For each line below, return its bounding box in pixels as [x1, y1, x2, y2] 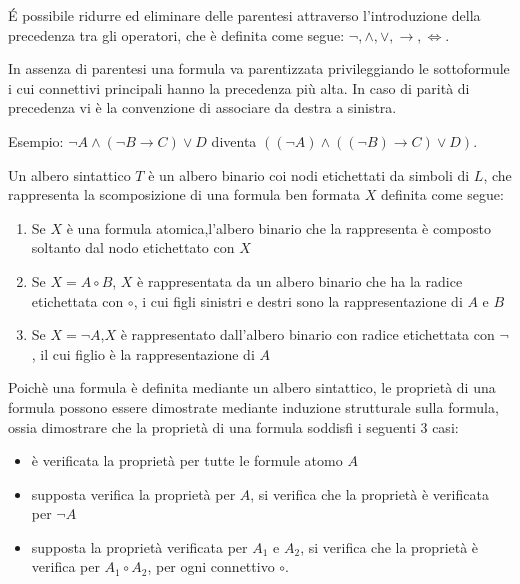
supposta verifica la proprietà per [31, 483, 236, 504]
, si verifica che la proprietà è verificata [250, 483, 489, 504]
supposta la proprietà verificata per [31, 536, 248, 557]
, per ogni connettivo [147, 556, 275, 577]
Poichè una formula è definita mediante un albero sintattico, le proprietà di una [8, 377, 496, 398]
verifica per [31, 556, 100, 577]
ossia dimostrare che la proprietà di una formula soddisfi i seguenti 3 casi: [8, 416, 459, 437]
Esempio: [8, 130, 64, 151]
